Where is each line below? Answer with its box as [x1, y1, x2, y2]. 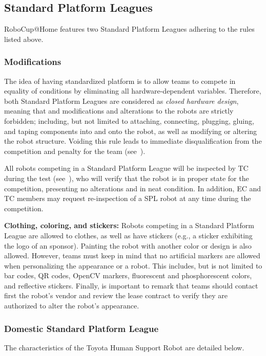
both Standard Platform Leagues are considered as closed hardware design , [4, 95, 239, 106]
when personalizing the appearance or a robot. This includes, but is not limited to [4, 260, 262, 271]
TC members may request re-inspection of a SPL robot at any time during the [4, 193, 251, 204]
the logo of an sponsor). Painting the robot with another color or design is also [4, 240, 252, 251]
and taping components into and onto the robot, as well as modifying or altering [4, 125, 257, 136]
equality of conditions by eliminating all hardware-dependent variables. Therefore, [4, 85, 261, 96]
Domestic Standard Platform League [4, 322, 159, 335]
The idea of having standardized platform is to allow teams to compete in [4, 75, 236, 86]
